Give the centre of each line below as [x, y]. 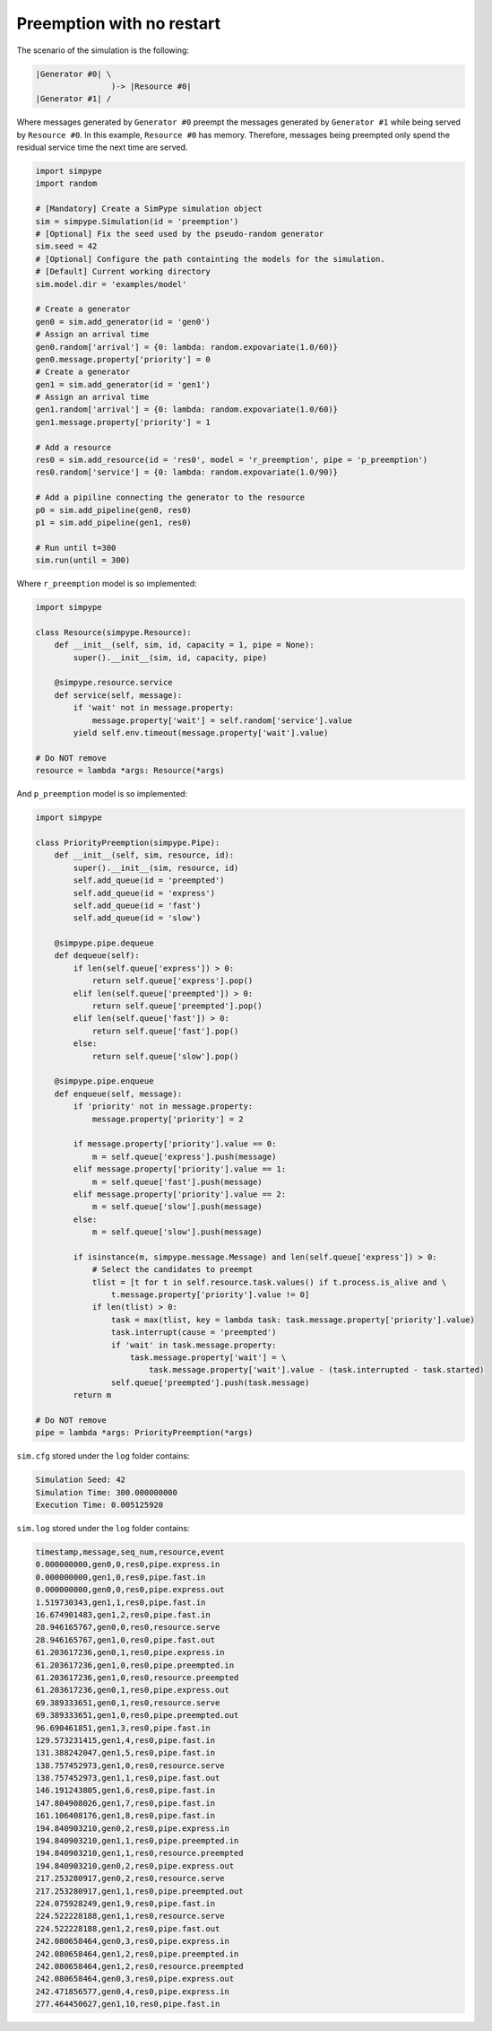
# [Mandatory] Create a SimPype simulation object [149, 209]
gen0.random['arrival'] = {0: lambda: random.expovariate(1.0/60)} [187, 347]
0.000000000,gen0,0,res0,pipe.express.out [130, 1590]
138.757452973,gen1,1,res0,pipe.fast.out [128, 1778]
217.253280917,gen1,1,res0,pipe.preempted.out [139, 1891]
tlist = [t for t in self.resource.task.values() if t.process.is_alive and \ [269, 1282]
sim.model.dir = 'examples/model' [111, 284]
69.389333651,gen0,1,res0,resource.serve [128, 1703]
